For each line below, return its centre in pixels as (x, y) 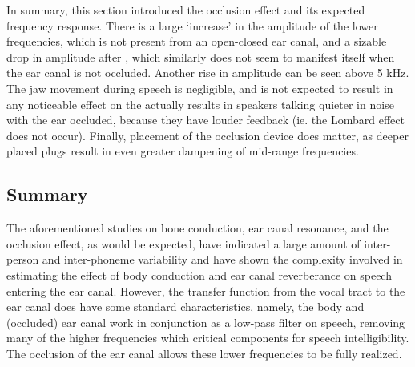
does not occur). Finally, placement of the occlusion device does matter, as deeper (207, 135)
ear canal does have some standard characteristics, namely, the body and (185, 307)
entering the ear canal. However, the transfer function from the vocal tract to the (206, 290)
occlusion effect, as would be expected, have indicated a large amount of (183, 243)
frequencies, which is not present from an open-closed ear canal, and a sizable (197, 41)
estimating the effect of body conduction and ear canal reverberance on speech (199, 274)
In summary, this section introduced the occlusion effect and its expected (186, 10)
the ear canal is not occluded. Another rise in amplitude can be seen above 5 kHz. (208, 73)
